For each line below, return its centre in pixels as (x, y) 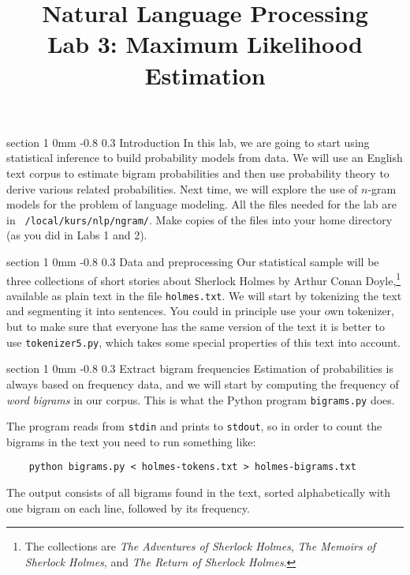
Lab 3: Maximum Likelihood (205, 44)
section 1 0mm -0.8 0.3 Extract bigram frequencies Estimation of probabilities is (200, 368)
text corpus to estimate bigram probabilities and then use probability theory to (198, 173)
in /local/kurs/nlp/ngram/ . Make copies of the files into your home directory (199, 219)
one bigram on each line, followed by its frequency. (128, 507)
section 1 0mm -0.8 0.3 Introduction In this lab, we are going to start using (188, 142)
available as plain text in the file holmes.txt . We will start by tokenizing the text (204, 295)
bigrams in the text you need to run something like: (131, 441)
